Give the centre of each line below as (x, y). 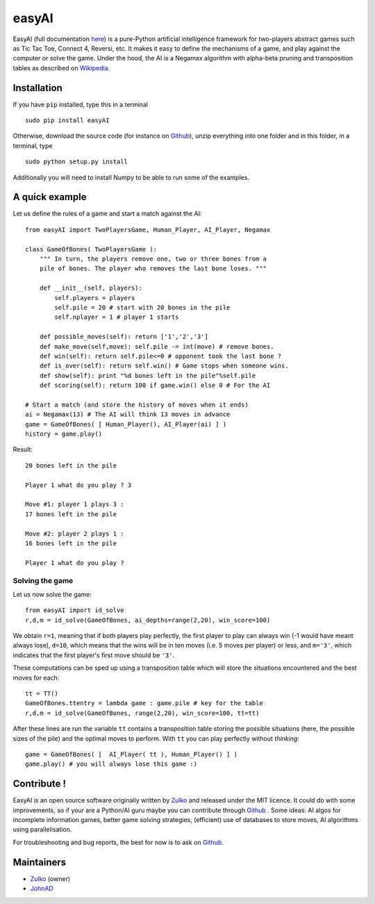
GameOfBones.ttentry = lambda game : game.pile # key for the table (144, 703)
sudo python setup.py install (77, 162)
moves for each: (36, 677)
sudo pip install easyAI (67, 121)
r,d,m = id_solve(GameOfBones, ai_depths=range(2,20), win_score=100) (148, 620)
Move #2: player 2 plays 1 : (75, 534)
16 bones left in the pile (71, 543)
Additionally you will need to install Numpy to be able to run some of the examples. (131, 177)
